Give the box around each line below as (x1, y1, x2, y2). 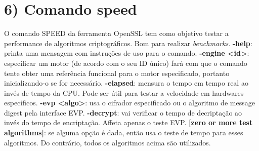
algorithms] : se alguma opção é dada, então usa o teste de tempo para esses (4, 127, 243, 138)
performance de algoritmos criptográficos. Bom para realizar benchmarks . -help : (4, 37, 252, 48)
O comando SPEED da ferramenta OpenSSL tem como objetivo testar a (4, 28, 229, 39)
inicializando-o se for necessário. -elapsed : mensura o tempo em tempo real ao (4, 78, 248, 88)
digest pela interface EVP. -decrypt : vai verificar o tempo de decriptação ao (4, 107, 242, 118)
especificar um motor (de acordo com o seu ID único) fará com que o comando (4, 57, 247, 68)
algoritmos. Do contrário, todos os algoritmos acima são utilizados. (4, 137, 211, 147)
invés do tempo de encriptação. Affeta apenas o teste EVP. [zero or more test (4, 117, 253, 128)
